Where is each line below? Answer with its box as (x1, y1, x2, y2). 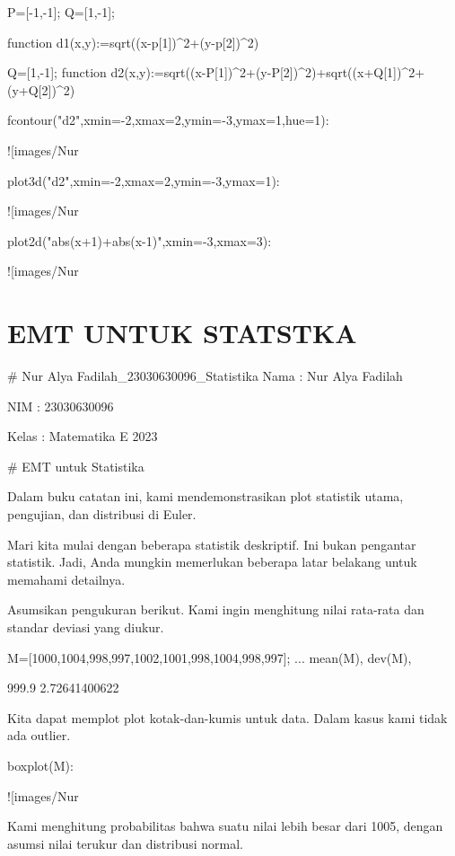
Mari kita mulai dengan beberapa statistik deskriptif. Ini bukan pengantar (7, 534, 416, 553)
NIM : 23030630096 (7, 396, 114, 415)
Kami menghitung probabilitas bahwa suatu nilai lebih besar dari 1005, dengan (7, 816, 443, 835)
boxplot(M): (7, 755, 74, 774)
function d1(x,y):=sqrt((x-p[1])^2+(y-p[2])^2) (7, 32, 259, 51)
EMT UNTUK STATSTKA (7, 314, 357, 351)
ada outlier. (7, 726, 71, 745)
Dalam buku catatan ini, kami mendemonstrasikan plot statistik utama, (7, 487, 404, 506)
